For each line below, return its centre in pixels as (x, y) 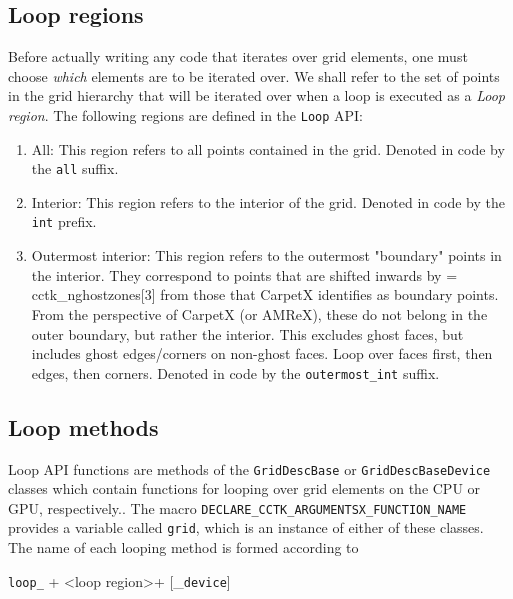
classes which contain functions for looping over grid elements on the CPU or (244, 488)
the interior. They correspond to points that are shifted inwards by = (244, 274)
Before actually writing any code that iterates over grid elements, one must (238, 56)
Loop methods (83, 426)
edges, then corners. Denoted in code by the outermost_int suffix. (235, 372)
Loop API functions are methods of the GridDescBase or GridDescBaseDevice (249, 468)
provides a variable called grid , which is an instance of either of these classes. (246, 527)
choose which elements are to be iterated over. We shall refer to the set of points (254, 75)
